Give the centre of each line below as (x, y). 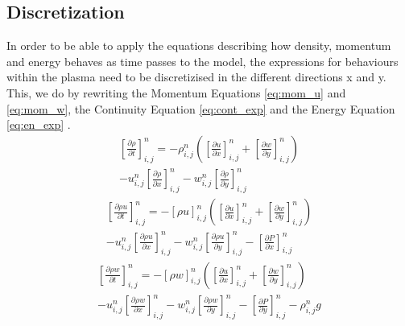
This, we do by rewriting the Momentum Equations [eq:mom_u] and (176, 92)
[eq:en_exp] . (39, 124)
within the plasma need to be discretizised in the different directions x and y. (196, 77)
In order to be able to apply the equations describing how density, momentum (199, 45)
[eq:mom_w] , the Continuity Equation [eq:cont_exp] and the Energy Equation (201, 108)
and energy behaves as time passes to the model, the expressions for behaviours (202, 61)
